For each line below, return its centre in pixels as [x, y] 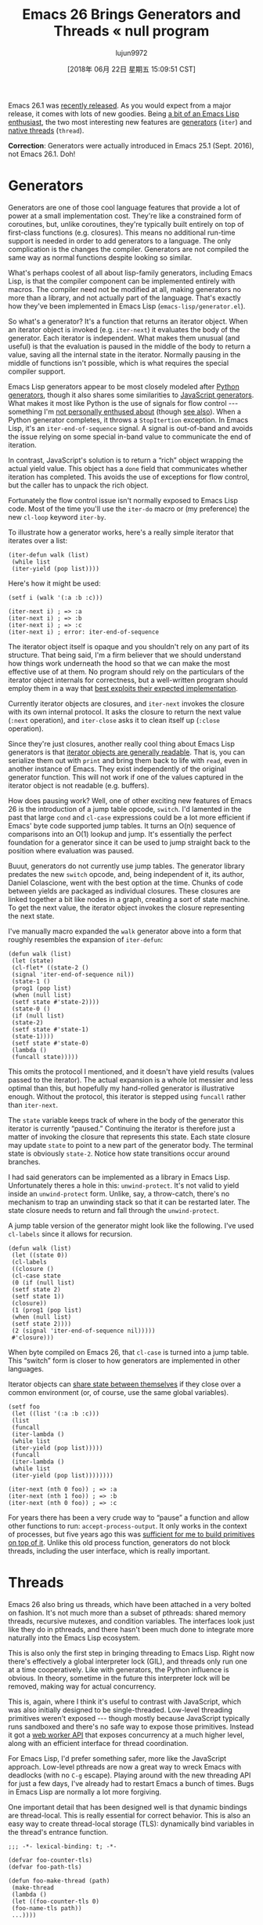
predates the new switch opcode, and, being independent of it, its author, [126, 874]
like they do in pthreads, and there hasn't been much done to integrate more [131, 1629]
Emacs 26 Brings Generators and [131, 15]
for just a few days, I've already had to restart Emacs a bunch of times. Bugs [131, 1783]
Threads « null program [131, 31]
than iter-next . [33, 1105]
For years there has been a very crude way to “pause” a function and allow [129, 1518]
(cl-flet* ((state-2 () [50, 967]
